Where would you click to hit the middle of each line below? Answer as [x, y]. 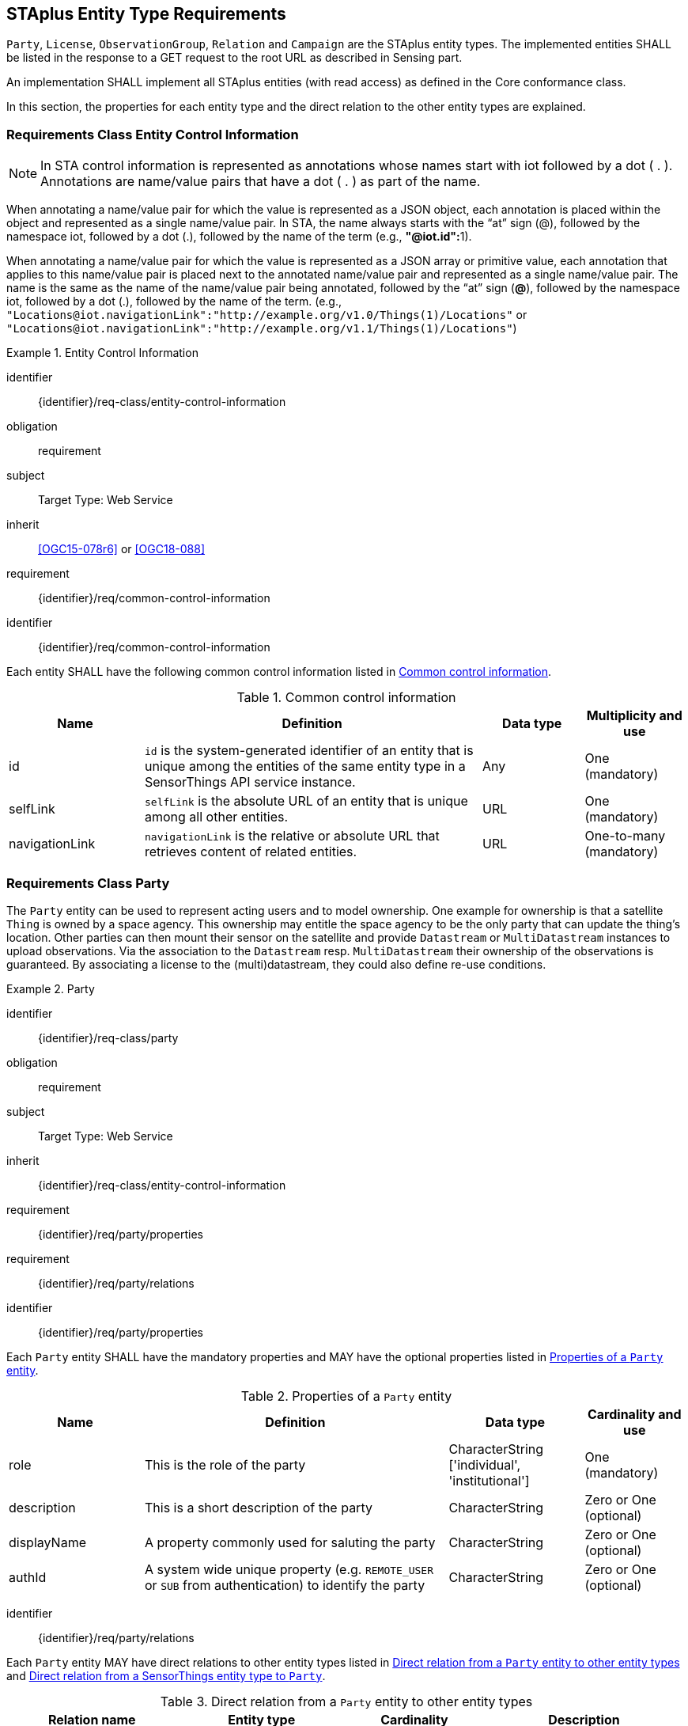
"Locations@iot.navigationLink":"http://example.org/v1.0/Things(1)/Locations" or [267, 315]
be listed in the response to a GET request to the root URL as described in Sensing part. [234, 58]
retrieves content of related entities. [251, 852]
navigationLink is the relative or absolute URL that [292, 836]
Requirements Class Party [88, 883]
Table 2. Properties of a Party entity [346, 1396]
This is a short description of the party [259, 1507]
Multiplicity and [634, 716]
